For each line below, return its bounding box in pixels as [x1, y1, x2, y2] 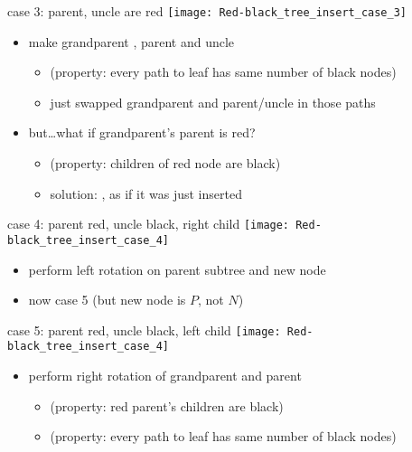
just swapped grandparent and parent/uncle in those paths [50, 92, 376, 111]
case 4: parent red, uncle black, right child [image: [7, 214, 290, 233]
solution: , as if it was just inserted [50, 184, 242, 202]
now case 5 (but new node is [28, 290, 186, 309]
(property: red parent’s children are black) [50, 396, 284, 415]
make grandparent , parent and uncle [28, 32, 235, 51]
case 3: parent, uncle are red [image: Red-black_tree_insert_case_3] [7, 2, 407, 20]
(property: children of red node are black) [50, 154, 281, 173]
